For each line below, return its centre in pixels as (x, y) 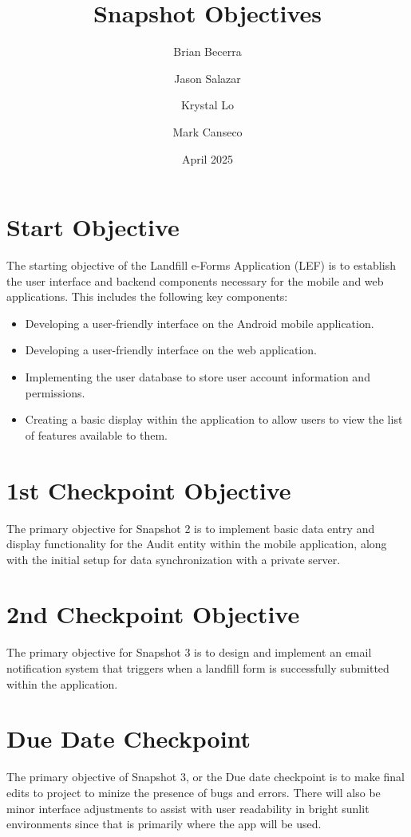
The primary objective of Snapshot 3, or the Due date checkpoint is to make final (206, 777)
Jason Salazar (207, 78)
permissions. (55, 392)
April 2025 (207, 158)
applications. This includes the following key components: (147, 296)
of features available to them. (97, 434)
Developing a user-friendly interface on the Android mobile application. (200, 323)
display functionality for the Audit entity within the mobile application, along (197, 544)
